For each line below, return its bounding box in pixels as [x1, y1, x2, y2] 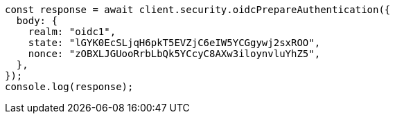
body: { [16, 15, 58, 26]
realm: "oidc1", [28, 26, 116, 37]
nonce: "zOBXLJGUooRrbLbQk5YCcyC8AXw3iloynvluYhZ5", [28, 48, 321, 59]
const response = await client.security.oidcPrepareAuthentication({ [5, 4, 391, 15]
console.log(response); [5, 81, 134, 92]
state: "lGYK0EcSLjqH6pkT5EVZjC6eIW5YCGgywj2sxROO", [28, 37, 321, 48]
